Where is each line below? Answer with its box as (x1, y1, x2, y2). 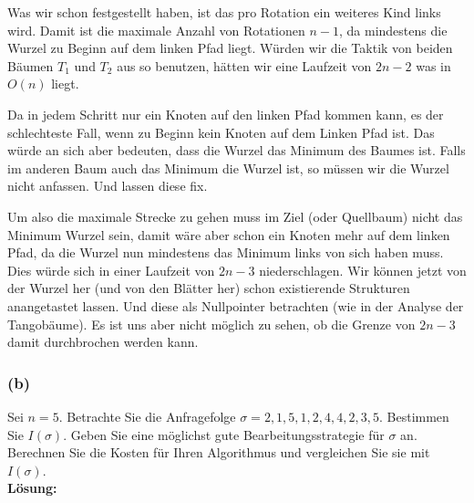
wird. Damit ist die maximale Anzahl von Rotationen (7, 20, 305, 39)
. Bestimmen (378, 406, 449, 425)
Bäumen (7, 56, 54, 75)
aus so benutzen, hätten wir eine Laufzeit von (117, 56, 372, 75)
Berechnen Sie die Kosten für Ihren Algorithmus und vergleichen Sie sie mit (7, 443, 430, 462)
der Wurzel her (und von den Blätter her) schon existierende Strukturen (7, 278, 410, 298)
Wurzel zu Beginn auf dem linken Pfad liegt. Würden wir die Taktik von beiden (7, 38, 453, 58)
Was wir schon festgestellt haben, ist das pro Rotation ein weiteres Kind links (7, 3, 441, 21)
